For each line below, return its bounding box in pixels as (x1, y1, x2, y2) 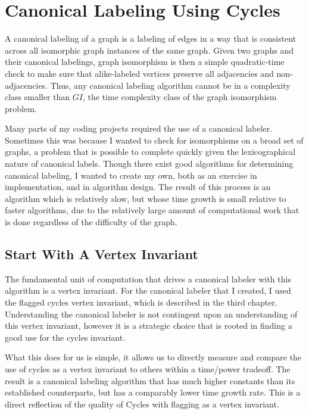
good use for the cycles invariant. (5, 331, 126, 343)
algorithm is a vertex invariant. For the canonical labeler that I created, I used (5, 284, 291, 297)
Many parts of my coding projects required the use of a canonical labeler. (5, 122, 273, 135)
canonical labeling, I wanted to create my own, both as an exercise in (5, 169, 257, 181)
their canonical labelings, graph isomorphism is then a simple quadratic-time (5, 55, 285, 68)
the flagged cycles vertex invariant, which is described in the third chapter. (5, 296, 277, 309)
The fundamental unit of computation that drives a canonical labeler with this (5, 272, 291, 285)
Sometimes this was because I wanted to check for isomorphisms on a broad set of (5, 133, 304, 146)
